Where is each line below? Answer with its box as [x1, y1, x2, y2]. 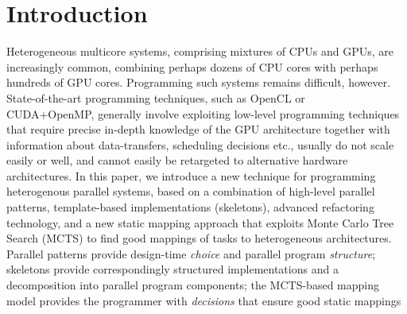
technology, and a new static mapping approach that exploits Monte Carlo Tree [6, 214, 394, 231]
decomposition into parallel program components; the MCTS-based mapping [6, 277, 379, 293]
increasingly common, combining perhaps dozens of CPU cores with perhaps [6, 58, 378, 75]
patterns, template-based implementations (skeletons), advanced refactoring [6, 199, 374, 215]
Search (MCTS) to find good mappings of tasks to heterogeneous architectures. [6, 230, 392, 246]
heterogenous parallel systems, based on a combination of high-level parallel [6, 183, 375, 200]
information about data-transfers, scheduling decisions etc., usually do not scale [6, 136, 394, 153]
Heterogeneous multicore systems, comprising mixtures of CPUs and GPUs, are [6, 43, 393, 60]
